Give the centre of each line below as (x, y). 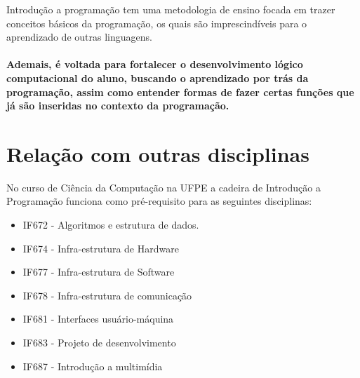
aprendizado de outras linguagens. (79, 37)
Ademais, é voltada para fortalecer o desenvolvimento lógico (155, 64)
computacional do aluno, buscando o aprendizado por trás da (158, 77)
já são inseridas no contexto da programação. (118, 106)
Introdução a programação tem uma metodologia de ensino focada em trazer (171, 9)
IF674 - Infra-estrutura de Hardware (101, 248)
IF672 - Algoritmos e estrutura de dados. (111, 225)
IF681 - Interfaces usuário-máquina (98, 319)
